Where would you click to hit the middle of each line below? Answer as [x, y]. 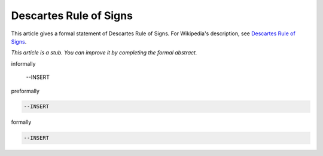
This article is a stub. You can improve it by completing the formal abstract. [104, 53]
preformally [25, 91]
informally [23, 63]
